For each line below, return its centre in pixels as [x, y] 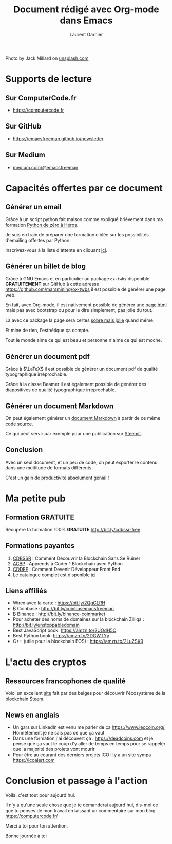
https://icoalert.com [34, 760]
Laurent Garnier [86, 34]
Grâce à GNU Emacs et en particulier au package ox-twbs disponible [78, 279]
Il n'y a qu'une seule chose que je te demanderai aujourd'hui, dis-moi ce [82, 805]
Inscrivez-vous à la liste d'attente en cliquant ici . [56, 250]
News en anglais [32, 715]
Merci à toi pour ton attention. [37, 826]
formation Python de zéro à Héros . [42, 225]
